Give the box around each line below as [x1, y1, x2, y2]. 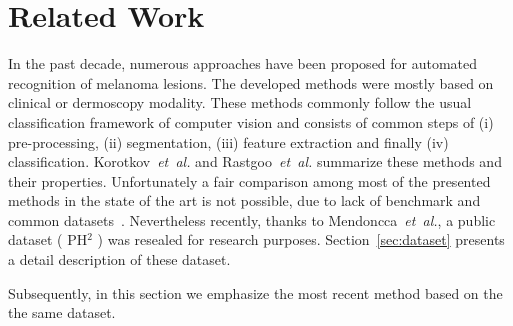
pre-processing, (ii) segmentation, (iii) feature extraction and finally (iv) [8, 131, 449, 152]
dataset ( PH [8, 229, 88, 250]
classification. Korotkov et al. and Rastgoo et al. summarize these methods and [8, 151, 502, 172]
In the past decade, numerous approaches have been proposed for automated [8, 53, 478, 74]
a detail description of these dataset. [8, 249, 231, 270]
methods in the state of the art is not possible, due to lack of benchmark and [8, 190, 481, 211]
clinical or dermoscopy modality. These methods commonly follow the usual [8, 92, 472, 113]
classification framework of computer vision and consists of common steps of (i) [8, 111, 494, 132]
